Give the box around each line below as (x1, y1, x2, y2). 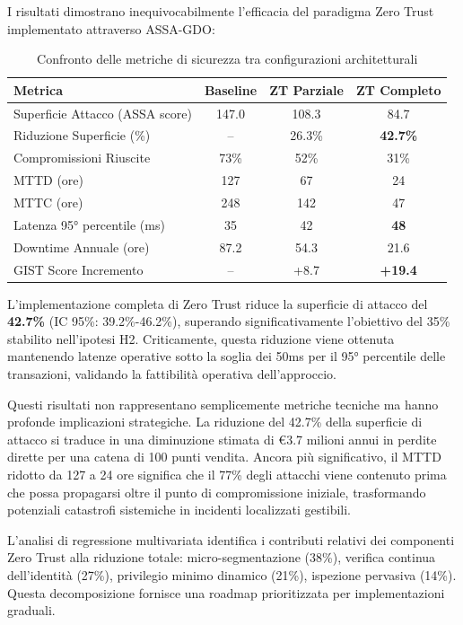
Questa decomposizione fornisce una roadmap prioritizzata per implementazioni (7, 583, 445, 602)
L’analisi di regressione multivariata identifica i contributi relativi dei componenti (7, 530, 455, 549)
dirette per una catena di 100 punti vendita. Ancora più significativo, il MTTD (7, 447, 441, 466)
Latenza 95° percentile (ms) (13, 215, 165, 233)
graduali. (7, 601, 56, 620)
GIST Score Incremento (13, 260, 144, 278)
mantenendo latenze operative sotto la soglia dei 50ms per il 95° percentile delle (7, 347, 446, 365)
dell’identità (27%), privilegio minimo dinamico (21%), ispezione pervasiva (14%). (7, 565, 457, 584)
